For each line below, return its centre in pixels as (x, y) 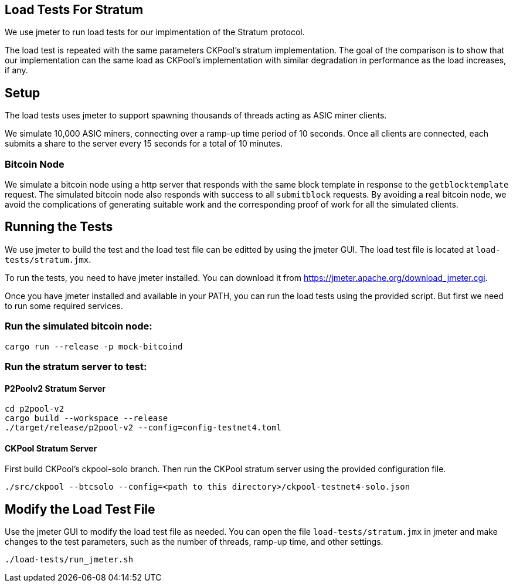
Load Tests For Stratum (74, 10)
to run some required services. (64, 306)
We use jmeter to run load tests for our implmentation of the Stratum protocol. (155, 32)
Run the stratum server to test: (76, 366)
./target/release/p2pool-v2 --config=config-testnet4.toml (143, 428)
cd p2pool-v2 (35, 409)
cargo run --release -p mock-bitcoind (94, 346)
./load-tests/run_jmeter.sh (69, 560)
